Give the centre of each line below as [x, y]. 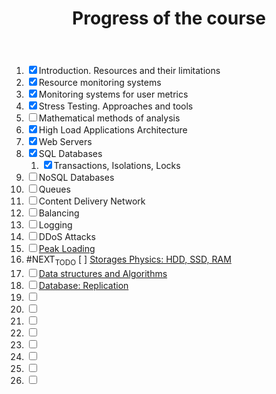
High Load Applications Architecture [113, 130]
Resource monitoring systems [100, 83]
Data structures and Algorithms [103, 273]
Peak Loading [67, 249]
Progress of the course [169, 18]
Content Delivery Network [92, 201]
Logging [55, 225]
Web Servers [65, 142]
